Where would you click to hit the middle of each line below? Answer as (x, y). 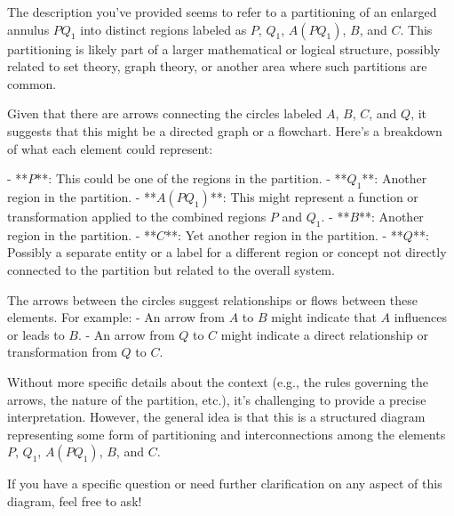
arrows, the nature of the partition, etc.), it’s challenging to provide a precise (217, 399)
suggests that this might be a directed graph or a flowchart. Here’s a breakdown (225, 130)
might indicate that (324, 317)
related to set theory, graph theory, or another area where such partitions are (217, 66)
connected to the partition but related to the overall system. (171, 269)
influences (420, 317)
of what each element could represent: (110, 148)
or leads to (36, 334)
